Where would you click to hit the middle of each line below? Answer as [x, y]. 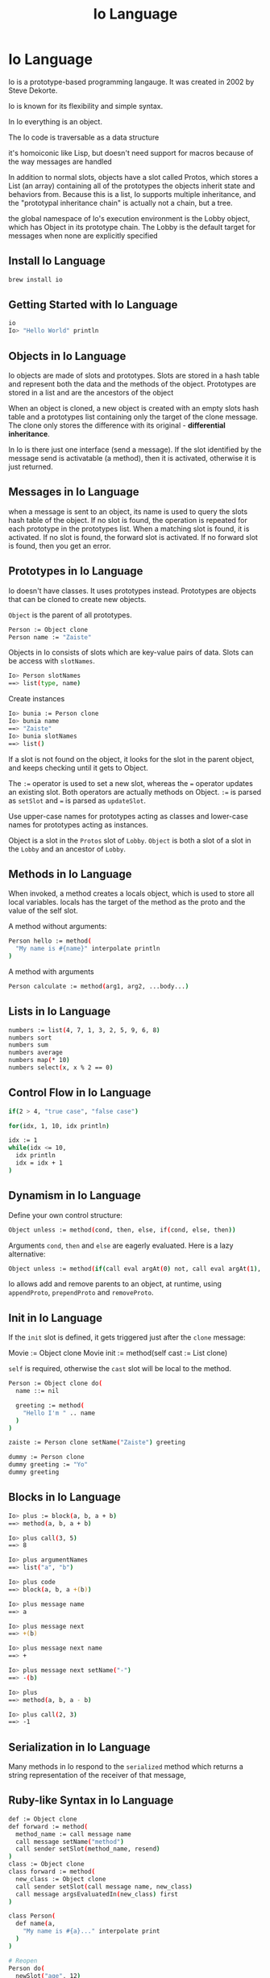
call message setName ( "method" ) [70, 1842]
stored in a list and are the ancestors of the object [91, 393]
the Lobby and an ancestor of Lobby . [67, 849]
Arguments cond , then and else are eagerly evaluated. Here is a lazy [121, 1245]
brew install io [35, 279]
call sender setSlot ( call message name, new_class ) [104, 1886]
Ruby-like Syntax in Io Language [91, 1800]
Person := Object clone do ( [56, 1384]
